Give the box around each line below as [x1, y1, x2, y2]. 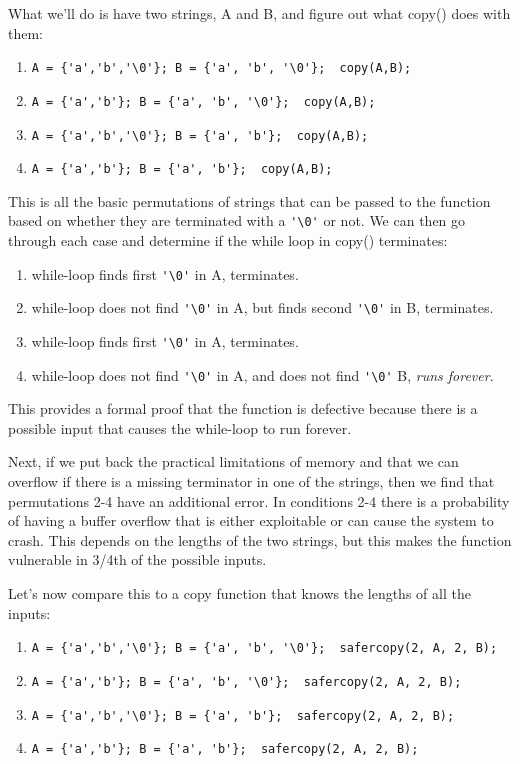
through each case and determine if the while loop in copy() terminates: [8, 230, 448, 251]
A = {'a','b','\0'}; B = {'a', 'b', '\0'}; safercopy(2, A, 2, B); [31, 641, 498, 656]
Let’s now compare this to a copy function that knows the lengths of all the [8, 583, 471, 604]
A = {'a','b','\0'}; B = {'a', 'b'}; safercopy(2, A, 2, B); [31, 708, 455, 723]
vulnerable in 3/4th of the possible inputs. [8, 549, 267, 570]
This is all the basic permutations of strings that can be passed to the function [8, 190, 491, 211]
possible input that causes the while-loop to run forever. [8, 417, 352, 438]
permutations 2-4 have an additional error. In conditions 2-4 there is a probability [8, 490, 510, 511]
